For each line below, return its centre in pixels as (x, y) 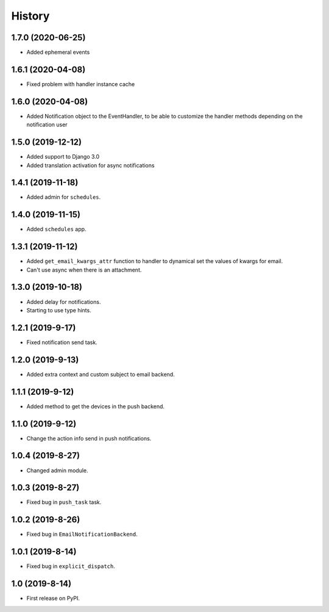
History (30, 16)
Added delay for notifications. (64, 301)
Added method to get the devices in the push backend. (95, 406)
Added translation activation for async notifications (90, 165)
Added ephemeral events (58, 52)
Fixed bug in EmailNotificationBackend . (82, 535)
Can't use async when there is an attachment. (84, 270)
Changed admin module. (57, 470)
